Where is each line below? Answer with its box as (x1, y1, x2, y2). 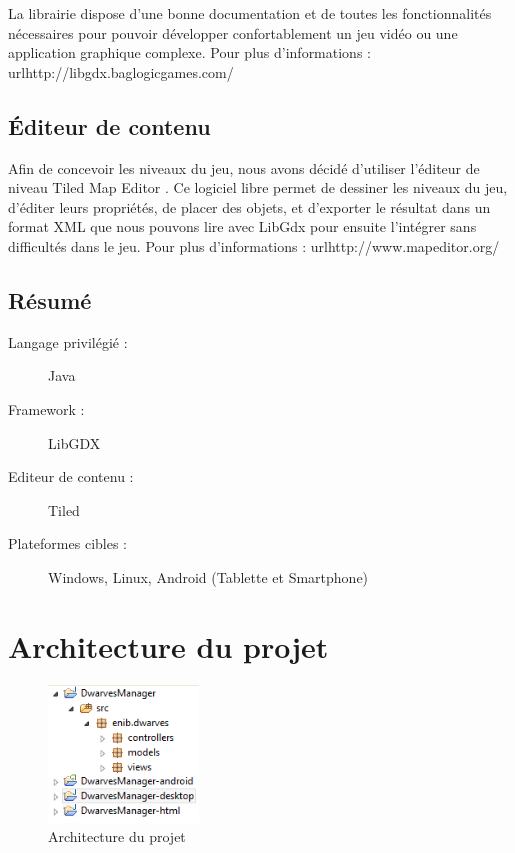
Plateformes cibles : (8, 533, 127, 554)
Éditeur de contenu (8, 110, 211, 141)
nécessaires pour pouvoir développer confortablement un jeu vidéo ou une (8, 22, 458, 43)
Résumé (8, 284, 92, 315)
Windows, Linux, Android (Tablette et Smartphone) (48, 566, 369, 587)
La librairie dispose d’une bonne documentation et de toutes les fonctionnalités (8, 3, 492, 23)
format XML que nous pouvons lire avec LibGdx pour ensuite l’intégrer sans (8, 216, 477, 237)
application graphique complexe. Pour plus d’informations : (8, 42, 371, 63)
